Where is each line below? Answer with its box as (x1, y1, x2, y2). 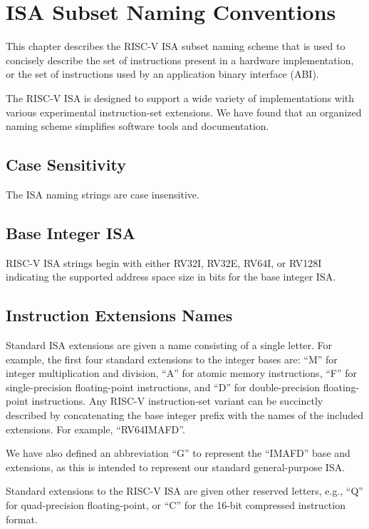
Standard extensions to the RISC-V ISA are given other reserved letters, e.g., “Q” (6, 483, 363, 498)
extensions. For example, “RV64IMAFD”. (6, 421, 185, 436)
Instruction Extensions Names (6, 304, 233, 326)
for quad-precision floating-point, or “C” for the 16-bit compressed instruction (6, 498, 345, 513)
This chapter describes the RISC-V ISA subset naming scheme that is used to (6, 39, 345, 54)
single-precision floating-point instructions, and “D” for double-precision (6, 379, 321, 394)
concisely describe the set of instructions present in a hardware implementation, (6, 52, 354, 67)
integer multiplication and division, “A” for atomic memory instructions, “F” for (6, 366, 357, 381)
